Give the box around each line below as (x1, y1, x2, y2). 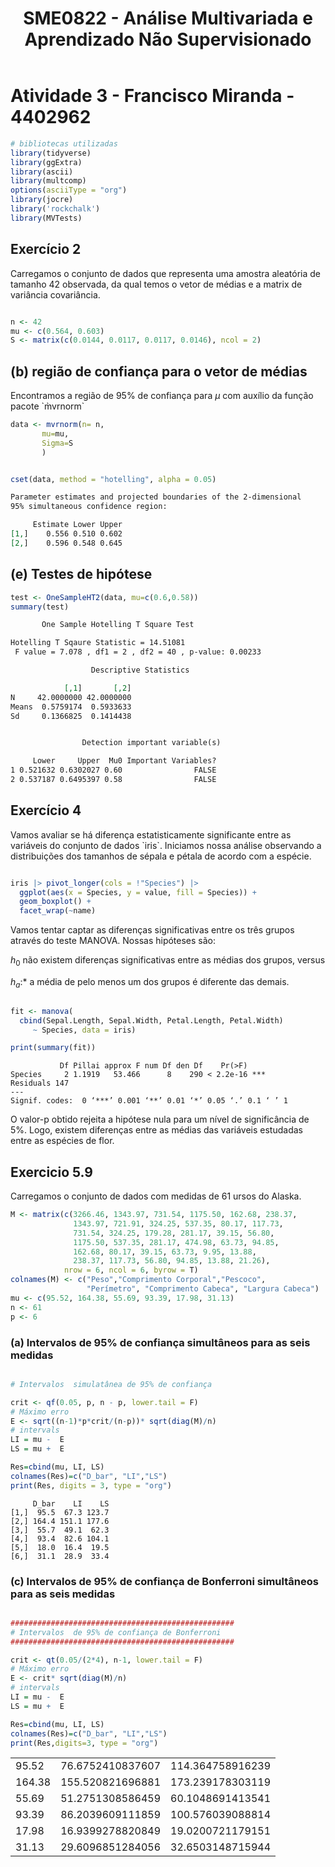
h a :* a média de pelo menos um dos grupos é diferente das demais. (10, 975, 290, 990)
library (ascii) (10, 167, 74, 177)
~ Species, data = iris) (32, 1025, 137, 1035)
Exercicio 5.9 (10, 1163, 93, 1181)
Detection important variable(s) (81, 738, 222, 748)
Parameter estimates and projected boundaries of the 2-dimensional (10, 492, 302, 502)
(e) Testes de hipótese (10, 566, 153, 583)
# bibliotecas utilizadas (10, 138, 118, 149)
